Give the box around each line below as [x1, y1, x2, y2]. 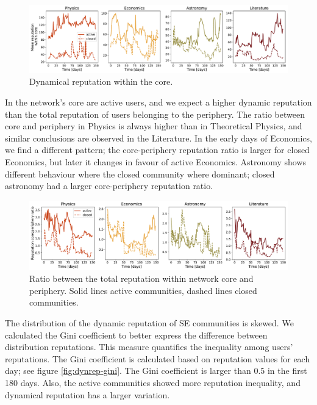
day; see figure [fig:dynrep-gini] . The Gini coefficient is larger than [5, 364, 251, 377]
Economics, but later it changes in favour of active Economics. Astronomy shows [5, 155, 307, 168]
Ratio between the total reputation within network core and [29, 272, 254, 285]
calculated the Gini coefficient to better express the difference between [5, 328, 268, 341]
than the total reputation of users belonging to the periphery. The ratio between [5, 107, 305, 120]
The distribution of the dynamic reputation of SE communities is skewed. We [5, 316, 294, 329]
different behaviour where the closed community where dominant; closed [5, 167, 275, 180]
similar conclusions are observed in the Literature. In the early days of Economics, [5, 131, 312, 144]
